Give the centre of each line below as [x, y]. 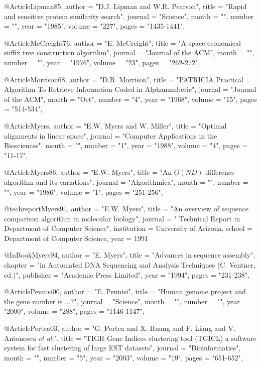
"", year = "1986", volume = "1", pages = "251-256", [84, 192]
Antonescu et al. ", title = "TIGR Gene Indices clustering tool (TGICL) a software [130, 338]
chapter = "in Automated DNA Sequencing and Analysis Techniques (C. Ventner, [130, 265]
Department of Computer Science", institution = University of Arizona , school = [128, 228]
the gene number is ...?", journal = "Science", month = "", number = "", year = [126, 301]
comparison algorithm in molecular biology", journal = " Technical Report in [122, 218]
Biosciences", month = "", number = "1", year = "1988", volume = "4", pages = [126, 145]
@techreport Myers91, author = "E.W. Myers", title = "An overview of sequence [126, 209]
